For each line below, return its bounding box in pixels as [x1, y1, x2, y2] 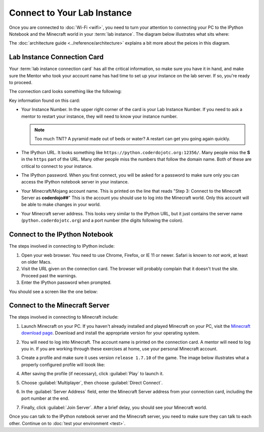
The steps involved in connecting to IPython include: [9, 243, 115, 249]
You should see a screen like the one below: [9, 289, 98, 295]
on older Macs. [21, 259, 52, 265]
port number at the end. [21, 395, 69, 401]
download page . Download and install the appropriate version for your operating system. [21, 330, 200, 336]
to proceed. [9, 80, 33, 86]
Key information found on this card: [9, 97, 80, 103]
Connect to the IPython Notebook [9, 230, 113, 239]
